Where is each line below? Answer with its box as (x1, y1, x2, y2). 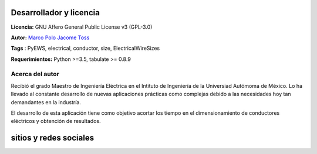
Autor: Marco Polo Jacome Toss (11, 34, 90, 41)
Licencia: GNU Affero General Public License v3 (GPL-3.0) (11, 23, 153, 30)
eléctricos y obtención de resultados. (11, 118, 101, 125)
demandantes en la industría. (11, 98, 82, 105)
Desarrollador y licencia (11, 8, 100, 18)
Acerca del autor (11, 70, 60, 78)
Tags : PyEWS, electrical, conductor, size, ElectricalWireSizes (11, 45, 160, 52)
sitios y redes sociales (11, 133, 94, 143)
